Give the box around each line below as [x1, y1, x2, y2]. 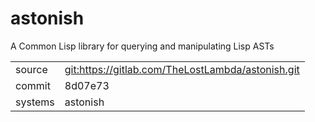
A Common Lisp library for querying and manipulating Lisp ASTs [10, 40, 275, 52]
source [15, 62, 48, 76]
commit [15, 78, 51, 92]
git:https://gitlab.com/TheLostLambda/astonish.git [64, 62, 300, 76]
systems [15, 95, 55, 109]
